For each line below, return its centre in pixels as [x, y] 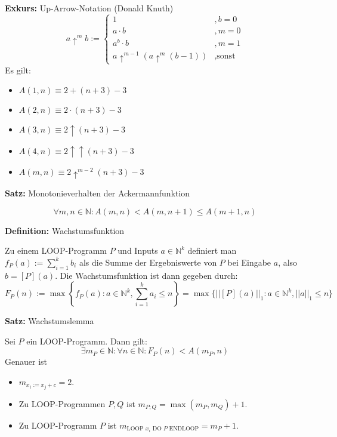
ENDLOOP [184, 429]
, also [288, 262]
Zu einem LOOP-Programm [56, 250]
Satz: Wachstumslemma [50, 321]
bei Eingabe [249, 262]
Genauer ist [26, 361]
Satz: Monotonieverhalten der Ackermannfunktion [98, 193]
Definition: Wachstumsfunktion [65, 230]
